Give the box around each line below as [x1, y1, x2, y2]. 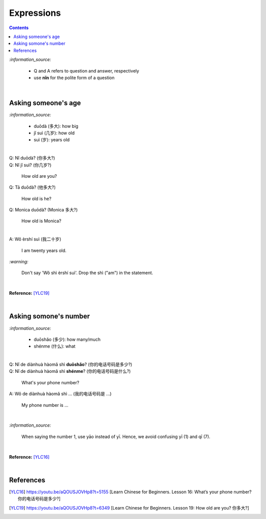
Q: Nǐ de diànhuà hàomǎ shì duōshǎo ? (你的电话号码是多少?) [9, 361, 133, 367]
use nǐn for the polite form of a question [33, 75, 115, 80]
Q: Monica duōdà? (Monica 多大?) [9, 207, 78, 213]
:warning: [9, 259, 29, 265]
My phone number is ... [21, 402, 68, 408]
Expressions [9, 7, 61, 18]
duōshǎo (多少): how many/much [33, 336, 101, 342]
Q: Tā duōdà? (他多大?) [9, 184, 56, 190]
